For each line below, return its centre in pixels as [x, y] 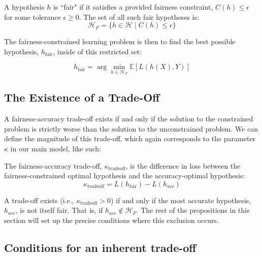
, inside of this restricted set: [97, 51]
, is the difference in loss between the [183, 165]
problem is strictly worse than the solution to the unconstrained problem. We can [131, 128]
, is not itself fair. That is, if [59, 210]
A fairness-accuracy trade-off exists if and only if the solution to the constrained [129, 119]
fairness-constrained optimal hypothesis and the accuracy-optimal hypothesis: [125, 175]
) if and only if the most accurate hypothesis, [181, 200]
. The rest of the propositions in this [193, 210]
